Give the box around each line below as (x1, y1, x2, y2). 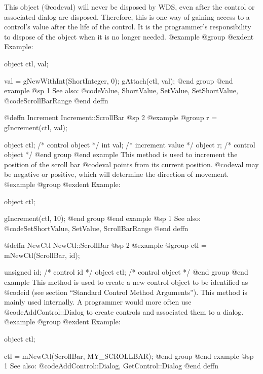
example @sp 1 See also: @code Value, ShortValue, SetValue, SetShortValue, (4, 85, 238, 96)
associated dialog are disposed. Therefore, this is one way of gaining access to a (4, 11, 250, 22)
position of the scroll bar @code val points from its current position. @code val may (4, 159, 259, 169)
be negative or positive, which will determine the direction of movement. (4, 169, 229, 179)
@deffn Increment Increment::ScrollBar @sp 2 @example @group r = (4, 112, 217, 123)
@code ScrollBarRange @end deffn (4, 95, 108, 105)
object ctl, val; (4, 58, 49, 68)
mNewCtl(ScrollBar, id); (4, 249, 80, 260)
